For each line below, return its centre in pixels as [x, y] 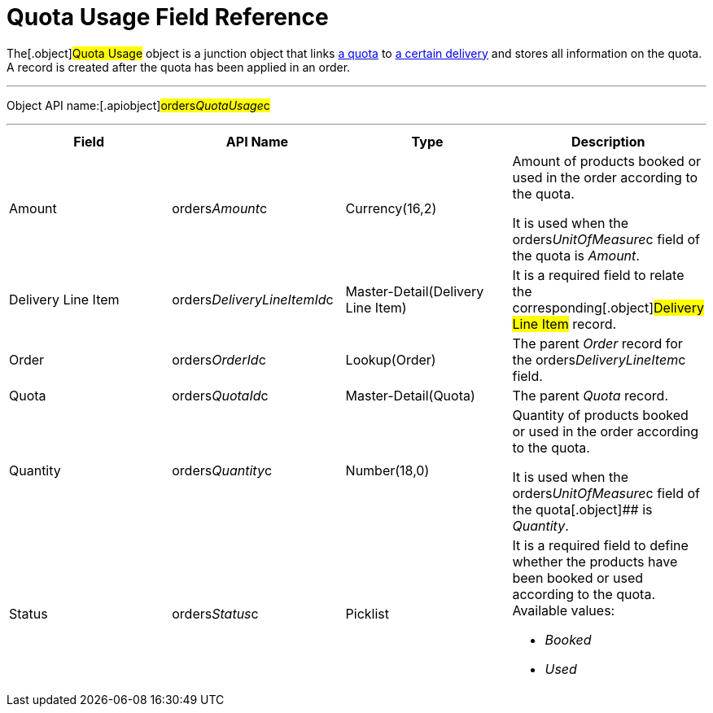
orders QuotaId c [220, 395]
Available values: [564, 610]
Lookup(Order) [391, 359]
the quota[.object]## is [582, 509]
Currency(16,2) [391, 208]
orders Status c [215, 613]
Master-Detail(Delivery [415, 291]
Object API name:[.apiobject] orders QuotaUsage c [138, 105]
